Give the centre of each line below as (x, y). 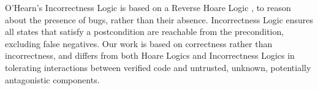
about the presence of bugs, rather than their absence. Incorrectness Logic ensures (159, 19)
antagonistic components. (52, 79)
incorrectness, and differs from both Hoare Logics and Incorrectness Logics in (150, 55)
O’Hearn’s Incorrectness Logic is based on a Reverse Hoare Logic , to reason (148, 7)
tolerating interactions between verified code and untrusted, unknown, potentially (158, 67)
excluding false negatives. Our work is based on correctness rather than (139, 43)
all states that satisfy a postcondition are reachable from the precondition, (145, 32)
